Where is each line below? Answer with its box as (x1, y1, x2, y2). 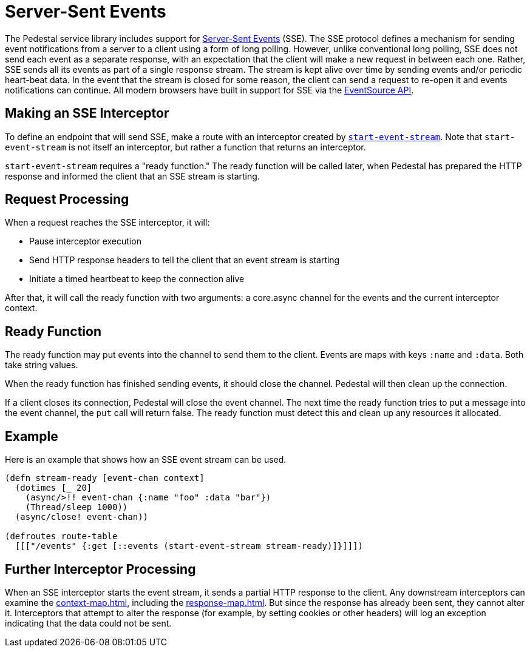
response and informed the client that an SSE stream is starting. (5, 170, 260, 181)
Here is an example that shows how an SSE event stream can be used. (5, 454, 287, 465)
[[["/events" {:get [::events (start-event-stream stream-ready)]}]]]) (15, 541, 364, 551)
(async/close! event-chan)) (15, 512, 149, 522)
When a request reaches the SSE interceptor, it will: (5, 217, 210, 228)
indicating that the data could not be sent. (5, 617, 172, 628)
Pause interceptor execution (29, 236, 141, 247)
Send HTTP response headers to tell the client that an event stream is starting (29, 255, 340, 266)
